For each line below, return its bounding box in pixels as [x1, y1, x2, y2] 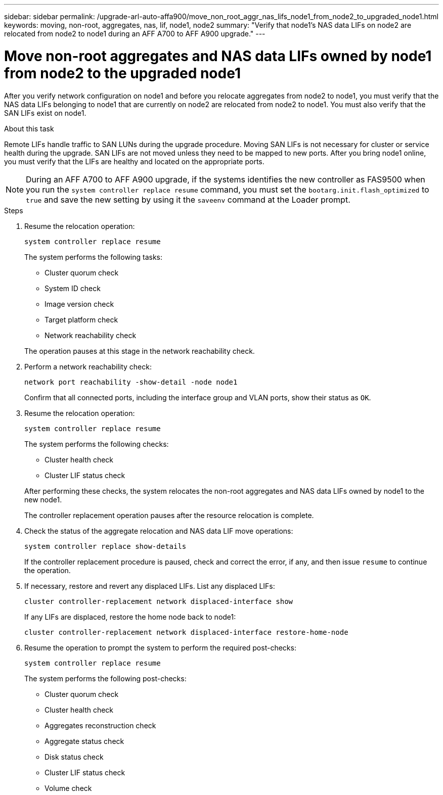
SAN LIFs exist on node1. [4, 108, 86, 117]
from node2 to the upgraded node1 [4, 64, 241, 82]
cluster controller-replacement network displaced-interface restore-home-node [24, 628, 348, 636]
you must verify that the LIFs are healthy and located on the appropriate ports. [4, 157, 264, 166]
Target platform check [45, 315, 118, 324]
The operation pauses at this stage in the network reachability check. [24, 346, 255, 355]
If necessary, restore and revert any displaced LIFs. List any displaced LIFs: [24, 581, 275, 590]
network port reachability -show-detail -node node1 [24, 378, 238, 386]
